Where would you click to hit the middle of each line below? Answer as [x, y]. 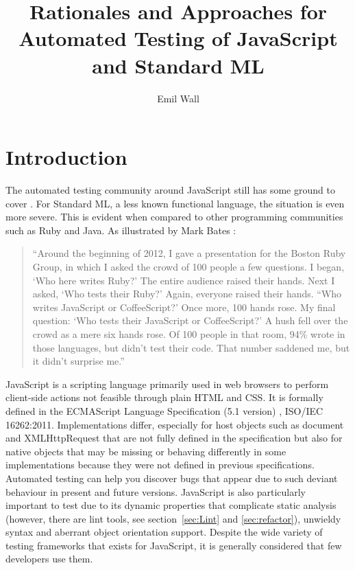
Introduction [66, 157]
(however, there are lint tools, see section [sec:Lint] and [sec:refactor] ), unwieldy [173, 518]
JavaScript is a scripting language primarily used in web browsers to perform [167, 384]
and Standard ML [178, 65]
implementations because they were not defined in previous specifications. [160, 465]
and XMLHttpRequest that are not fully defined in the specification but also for [174, 438]
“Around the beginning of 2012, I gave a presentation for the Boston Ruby [189, 253]
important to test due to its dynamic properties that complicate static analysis [171, 505]
